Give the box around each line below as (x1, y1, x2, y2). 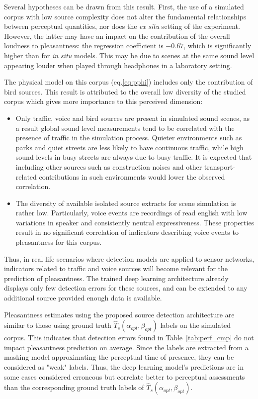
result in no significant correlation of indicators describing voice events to (15, 227, 239, 237)
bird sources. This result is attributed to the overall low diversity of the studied (4, 86, 246, 97)
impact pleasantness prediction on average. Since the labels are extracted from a (4, 342, 249, 352)
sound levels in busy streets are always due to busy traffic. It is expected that (15, 152, 252, 162)
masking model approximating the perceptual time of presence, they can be (4, 352, 234, 362)
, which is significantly (183, 40, 252, 51)
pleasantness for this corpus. (15, 237, 102, 247)
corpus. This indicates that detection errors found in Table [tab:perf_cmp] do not (4, 332, 254, 343)
